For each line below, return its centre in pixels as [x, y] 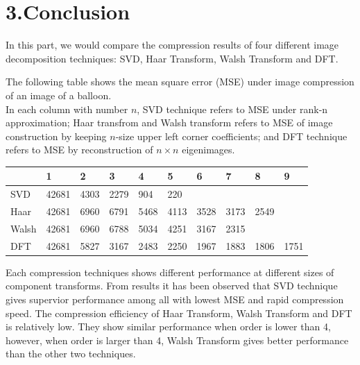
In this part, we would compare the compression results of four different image [172, 45]
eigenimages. [208, 150]
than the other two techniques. [71, 354]
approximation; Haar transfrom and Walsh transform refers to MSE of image [169, 122]
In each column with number [67, 109]
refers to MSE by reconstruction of [79, 150]
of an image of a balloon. [59, 95]
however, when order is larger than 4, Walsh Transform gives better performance [177, 340]
